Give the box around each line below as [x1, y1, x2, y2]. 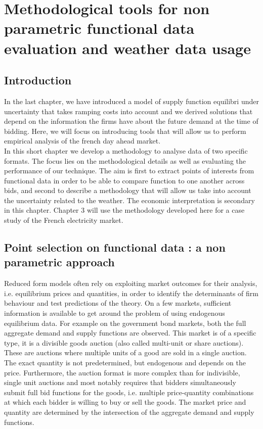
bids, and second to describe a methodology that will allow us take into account [4, 185, 251, 196]
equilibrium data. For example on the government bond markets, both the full [4, 317, 246, 328]
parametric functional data [4, 18, 195, 38]
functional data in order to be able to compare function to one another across [4, 175, 245, 185]
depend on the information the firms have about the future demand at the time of [4, 116, 258, 126]
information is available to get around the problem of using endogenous [4, 308, 225, 318]
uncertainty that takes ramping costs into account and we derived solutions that [4, 106, 253, 116]
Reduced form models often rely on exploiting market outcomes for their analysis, [4, 278, 257, 289]
